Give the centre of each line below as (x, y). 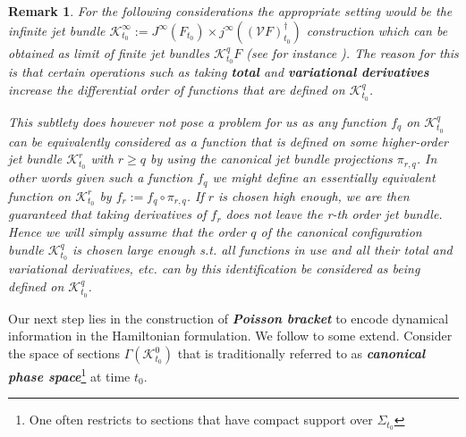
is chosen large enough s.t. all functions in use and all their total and (262, 249)
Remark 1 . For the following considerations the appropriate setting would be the (230, 11)
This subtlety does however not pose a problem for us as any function (198, 121)
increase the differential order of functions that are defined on (177, 90)
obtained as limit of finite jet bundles (109, 52)
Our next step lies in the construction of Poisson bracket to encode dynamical (229, 318)
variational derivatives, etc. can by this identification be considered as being (214, 269)
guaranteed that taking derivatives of (107, 214)
